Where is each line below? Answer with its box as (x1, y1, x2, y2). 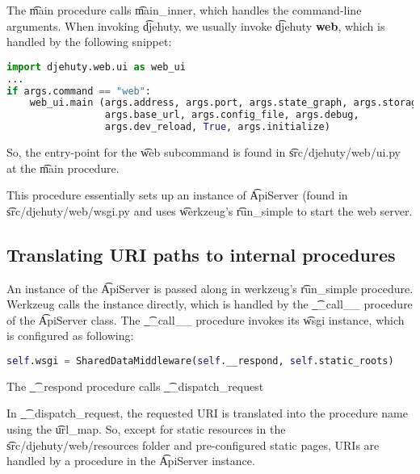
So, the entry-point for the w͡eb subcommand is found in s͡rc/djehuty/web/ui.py (6, 144, 401, 161)
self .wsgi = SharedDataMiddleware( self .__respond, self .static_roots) (6, 354, 394, 367)
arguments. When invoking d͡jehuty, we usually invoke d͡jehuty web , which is (6, 17, 385, 34)
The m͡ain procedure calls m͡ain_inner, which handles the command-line (6, 2, 362, 18)
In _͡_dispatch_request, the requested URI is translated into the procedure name (6, 405, 408, 422)
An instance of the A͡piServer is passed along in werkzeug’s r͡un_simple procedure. (6, 279, 414, 296)
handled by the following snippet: (6, 33, 172, 50)
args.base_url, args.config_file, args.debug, (104, 109, 359, 121)
